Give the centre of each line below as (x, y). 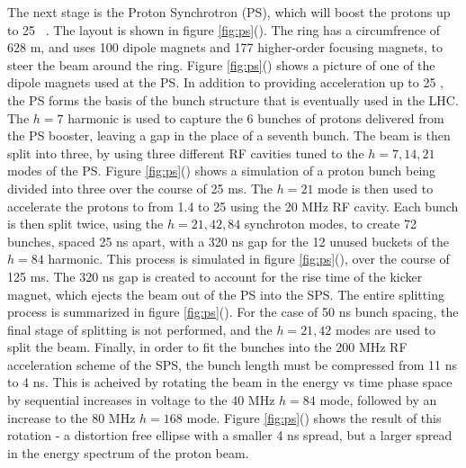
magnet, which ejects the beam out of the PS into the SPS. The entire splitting (226, 294)
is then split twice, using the (85, 224)
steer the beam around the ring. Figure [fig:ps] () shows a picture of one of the (221, 64)
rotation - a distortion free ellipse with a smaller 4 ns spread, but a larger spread (230, 435)
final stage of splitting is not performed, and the (140, 329)
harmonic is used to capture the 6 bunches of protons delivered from (256, 117)
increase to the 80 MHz (72, 417)
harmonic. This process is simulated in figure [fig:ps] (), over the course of (249, 259)
